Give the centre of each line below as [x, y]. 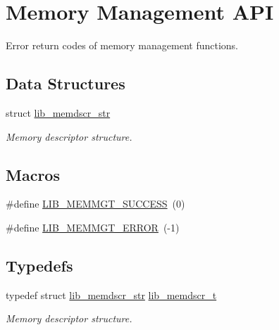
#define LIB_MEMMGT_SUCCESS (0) [95, 204]
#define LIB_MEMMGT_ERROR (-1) [93, 227]
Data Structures [66, 83]
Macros [33, 174]
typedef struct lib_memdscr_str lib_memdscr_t [111, 294]
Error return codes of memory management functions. [122, 45]
